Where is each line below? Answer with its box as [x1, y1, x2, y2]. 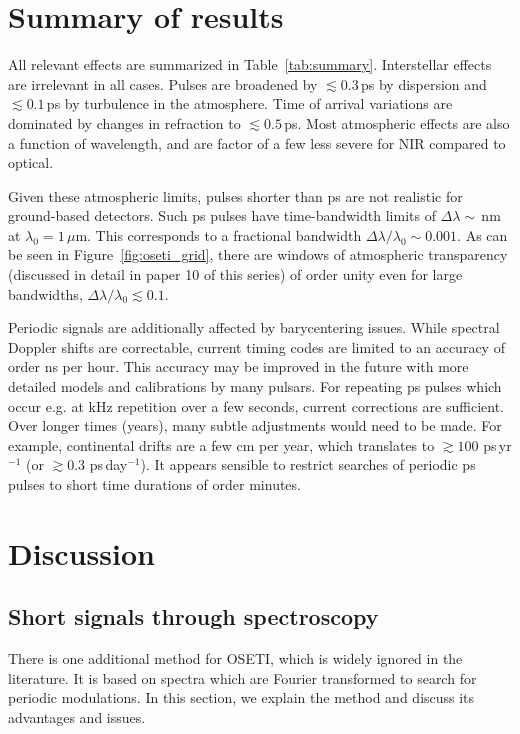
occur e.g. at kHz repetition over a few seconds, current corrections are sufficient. [8, 395, 505, 416]
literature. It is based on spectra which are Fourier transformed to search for [8, 667, 477, 688]
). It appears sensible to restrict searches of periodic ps [140, 454, 476, 475]
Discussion [8, 532, 155, 573]
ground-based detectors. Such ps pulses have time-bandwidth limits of [8, 205, 436, 226]
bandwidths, [8, 283, 83, 304]
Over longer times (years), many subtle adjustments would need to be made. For [8, 415, 502, 436]
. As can [457, 224, 508, 245]
